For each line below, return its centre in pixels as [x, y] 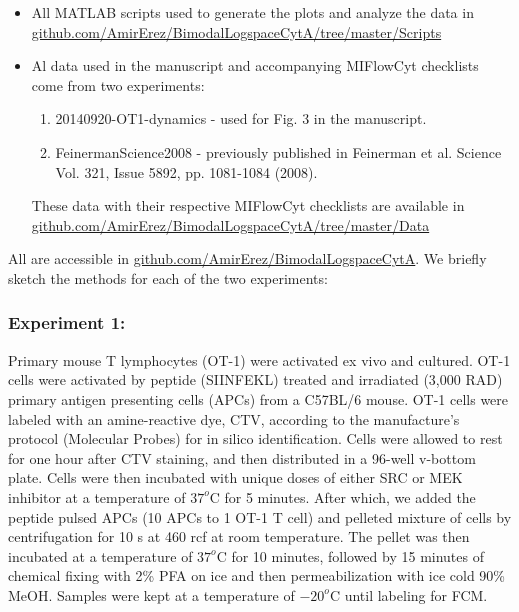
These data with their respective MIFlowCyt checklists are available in [248, 205]
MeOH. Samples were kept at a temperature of [151, 594]
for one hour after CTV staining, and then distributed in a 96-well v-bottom [242, 457]
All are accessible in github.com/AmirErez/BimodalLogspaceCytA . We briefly [247, 258]
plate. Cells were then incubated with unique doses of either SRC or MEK [235, 477]
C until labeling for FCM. [408, 594]
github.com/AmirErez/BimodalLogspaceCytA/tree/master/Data [230, 224]
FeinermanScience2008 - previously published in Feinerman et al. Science [278, 151]
